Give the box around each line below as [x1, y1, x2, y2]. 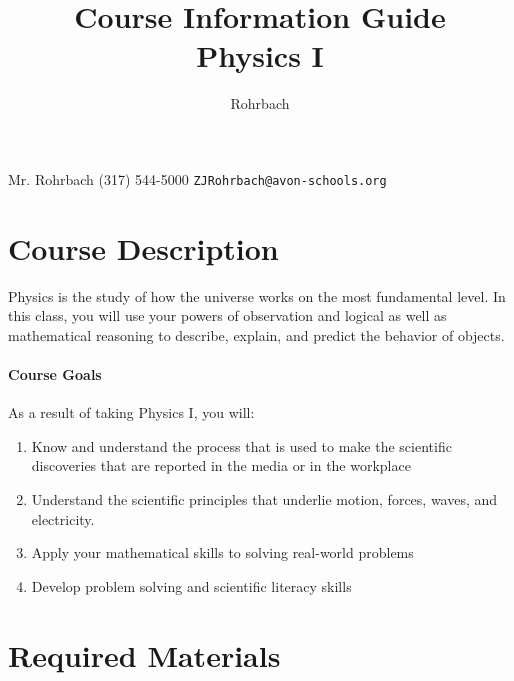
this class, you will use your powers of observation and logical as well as [8, 305, 447, 326]
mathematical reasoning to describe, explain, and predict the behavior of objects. [8, 324, 505, 345]
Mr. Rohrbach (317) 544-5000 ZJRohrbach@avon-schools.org [8, 168, 387, 189]
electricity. [31, 508, 95, 529]
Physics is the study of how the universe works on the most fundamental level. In [8, 285, 506, 306]
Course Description [8, 227, 279, 268]
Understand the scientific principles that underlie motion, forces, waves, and [31, 489, 498, 510]
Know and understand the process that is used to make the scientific [31, 435, 452, 456]
